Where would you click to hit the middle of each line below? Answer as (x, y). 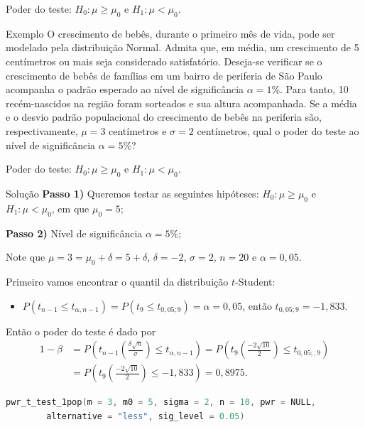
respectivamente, (42, 130)
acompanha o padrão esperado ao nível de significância (125, 89)
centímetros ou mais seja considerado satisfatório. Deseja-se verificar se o (164, 61)
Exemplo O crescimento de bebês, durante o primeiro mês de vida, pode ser (170, 33)
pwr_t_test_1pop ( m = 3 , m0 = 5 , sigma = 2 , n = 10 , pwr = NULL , (161, 402)
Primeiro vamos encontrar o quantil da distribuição (117, 281)
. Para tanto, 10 (314, 89)
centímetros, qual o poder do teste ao (278, 130)
